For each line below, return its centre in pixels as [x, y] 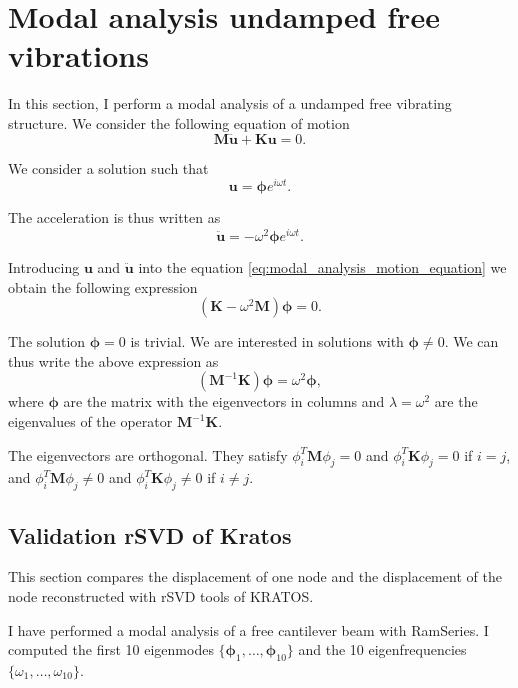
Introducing [44, 267]
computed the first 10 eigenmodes [111, 649]
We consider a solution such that [108, 167]
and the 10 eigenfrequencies [382, 649]
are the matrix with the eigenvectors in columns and [224, 401]
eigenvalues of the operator [90, 421]
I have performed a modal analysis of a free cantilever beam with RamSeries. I [248, 629]
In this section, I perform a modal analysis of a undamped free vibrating [230, 103]
